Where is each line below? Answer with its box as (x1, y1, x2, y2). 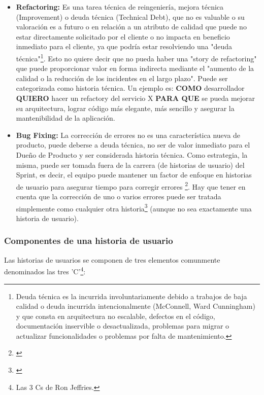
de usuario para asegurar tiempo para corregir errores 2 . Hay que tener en (16, 179, 246, 192)
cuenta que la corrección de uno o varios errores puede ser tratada (16, 191, 221, 201)
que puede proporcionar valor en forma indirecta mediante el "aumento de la (16, 63, 254, 74)
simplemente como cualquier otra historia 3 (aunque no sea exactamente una (16, 201, 252, 213)
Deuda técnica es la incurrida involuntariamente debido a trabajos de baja (16, 291, 247, 301)
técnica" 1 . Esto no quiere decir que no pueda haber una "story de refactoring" (16, 51, 257, 63)
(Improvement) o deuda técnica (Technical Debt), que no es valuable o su (16, 11, 245, 22)
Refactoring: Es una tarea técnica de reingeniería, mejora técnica (16, 2, 224, 12)
